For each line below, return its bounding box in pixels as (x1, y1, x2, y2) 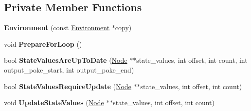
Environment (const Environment (4, 22, 110, 33)
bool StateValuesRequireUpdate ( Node (4, 81, 131, 91)
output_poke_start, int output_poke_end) (4, 64, 134, 74)
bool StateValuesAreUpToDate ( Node (4, 55, 127, 65)
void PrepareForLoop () (4, 38, 82, 49)
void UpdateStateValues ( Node (4, 97, 104, 108)
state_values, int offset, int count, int (136, 55, 248, 65)
